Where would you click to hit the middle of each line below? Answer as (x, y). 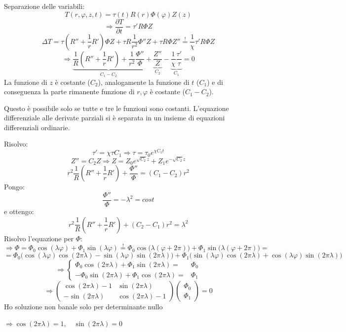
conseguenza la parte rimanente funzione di (69, 92)
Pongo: (14, 187)
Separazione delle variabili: (44, 6)
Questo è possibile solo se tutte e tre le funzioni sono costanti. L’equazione (116, 108)
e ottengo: (19, 211)
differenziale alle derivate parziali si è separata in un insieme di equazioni (115, 118)
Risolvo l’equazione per (39, 238)
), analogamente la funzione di (144, 82)
